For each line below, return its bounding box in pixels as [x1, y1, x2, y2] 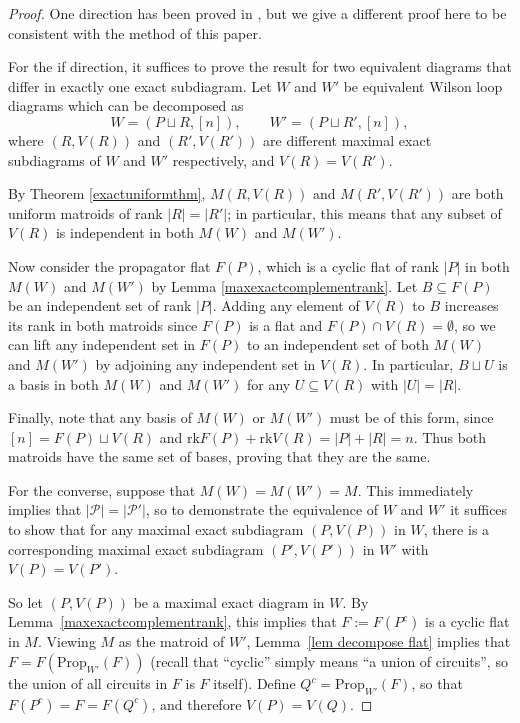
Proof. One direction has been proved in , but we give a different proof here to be [8, 3, 507, 23]
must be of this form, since [329, 407, 494, 428]
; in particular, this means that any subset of [227, 202, 502, 223]
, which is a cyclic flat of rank [257, 255, 439, 276]
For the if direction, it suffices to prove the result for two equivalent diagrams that [8, 56, 512, 77]
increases [444, 295, 499, 316]
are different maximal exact [263, 129, 432, 150]
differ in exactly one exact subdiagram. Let [8, 75, 272, 96]
